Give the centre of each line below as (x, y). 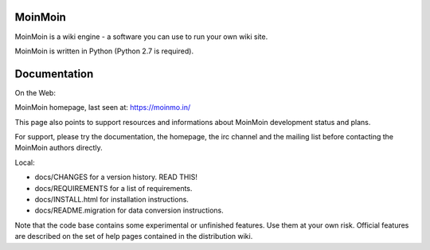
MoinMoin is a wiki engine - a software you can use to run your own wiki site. (141, 37)
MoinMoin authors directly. (59, 148)
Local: (25, 162)
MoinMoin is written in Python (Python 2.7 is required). (104, 51)
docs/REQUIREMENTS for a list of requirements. (113, 188)
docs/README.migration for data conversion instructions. (129, 210)
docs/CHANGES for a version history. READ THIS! (116, 177)
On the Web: (35, 92)
